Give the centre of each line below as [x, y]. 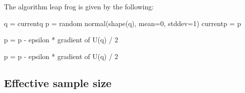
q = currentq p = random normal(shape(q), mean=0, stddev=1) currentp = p [122, 23]
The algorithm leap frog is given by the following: [79, 6]
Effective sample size [58, 82]
